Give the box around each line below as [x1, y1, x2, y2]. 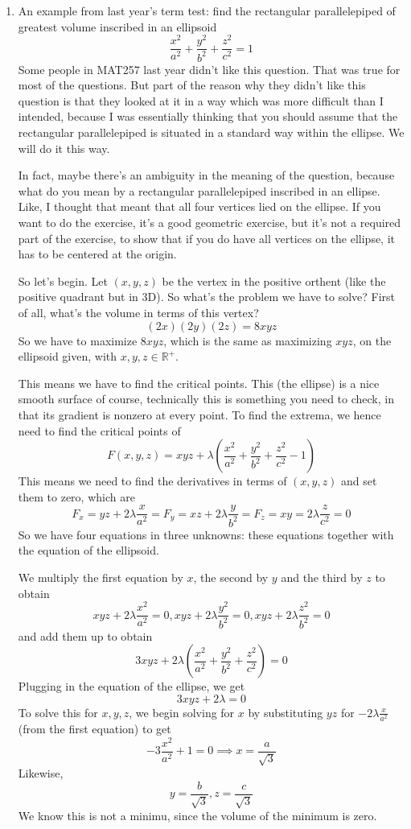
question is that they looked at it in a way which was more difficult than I [18, 92, 384, 109]
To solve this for [18, 703, 98, 720]
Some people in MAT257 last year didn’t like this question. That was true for [18, 60, 401, 77]
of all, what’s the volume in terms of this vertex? [18, 303, 259, 320]
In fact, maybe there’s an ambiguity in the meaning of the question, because [18, 167, 395, 184]
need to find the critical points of [18, 422, 181, 439]
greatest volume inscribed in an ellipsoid [18, 18, 217, 35]
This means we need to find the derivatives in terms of [18, 472, 287, 489]
